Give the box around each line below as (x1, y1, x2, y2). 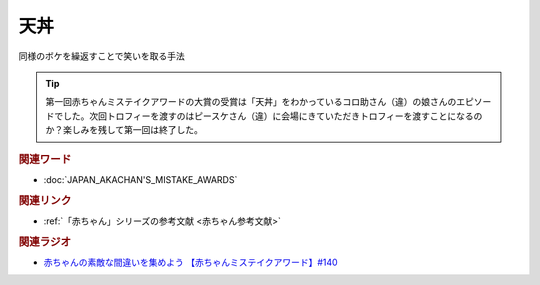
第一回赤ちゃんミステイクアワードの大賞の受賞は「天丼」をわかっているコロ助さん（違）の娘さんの (45, 96, 457, 108)
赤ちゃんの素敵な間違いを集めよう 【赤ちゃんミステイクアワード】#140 (43, 256, 339, 268)
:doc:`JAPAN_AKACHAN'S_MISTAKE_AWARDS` (43, 173, 238, 185)
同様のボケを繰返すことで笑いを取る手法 (18, 50, 185, 62)
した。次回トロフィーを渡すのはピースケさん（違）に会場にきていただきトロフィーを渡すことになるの (62, 110, 483, 122)
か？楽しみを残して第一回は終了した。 (45, 124, 204, 136)
